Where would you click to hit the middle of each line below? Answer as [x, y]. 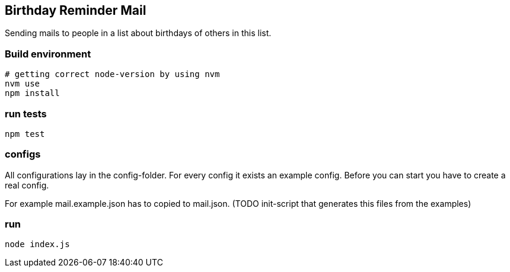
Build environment [48, 54]
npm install [32, 93]
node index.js [37, 244]
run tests [26, 113]
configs [23, 154]
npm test [25, 134]
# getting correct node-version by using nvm [112, 74]
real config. [27, 185]
